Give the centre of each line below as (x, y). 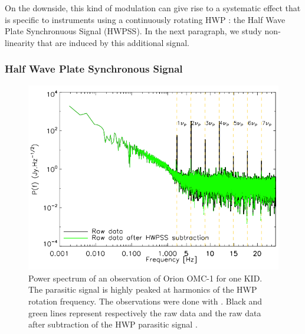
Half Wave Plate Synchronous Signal (94, 69)
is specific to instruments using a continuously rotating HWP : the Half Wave (145, 19)
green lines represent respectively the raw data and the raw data (145, 312)
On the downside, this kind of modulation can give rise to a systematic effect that (153, 8)
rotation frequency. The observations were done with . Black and (145, 301)
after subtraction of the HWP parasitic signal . (113, 324)
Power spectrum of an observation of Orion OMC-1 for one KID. (145, 278)
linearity (20, 42)
